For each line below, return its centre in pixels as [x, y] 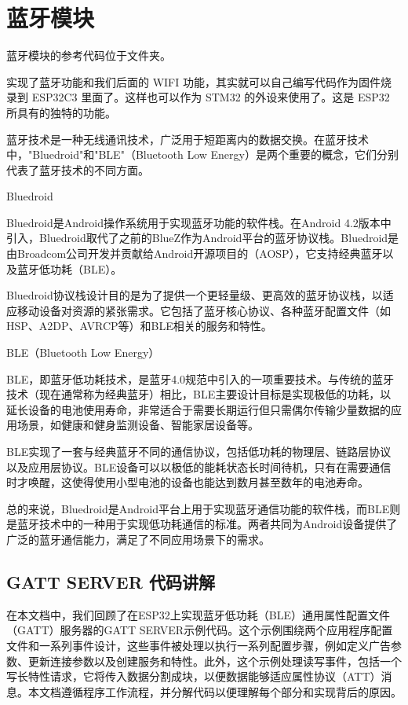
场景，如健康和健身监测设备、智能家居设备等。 [138, 425]
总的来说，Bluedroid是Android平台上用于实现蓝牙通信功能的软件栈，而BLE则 [204, 508]
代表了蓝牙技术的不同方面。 [78, 169]
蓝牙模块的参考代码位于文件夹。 [89, 55]
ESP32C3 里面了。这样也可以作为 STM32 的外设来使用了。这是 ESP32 [211, 97]
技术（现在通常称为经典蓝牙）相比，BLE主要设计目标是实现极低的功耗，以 [199, 394]
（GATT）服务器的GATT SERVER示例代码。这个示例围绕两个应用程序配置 [200, 630]
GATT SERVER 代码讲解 [111, 581]
